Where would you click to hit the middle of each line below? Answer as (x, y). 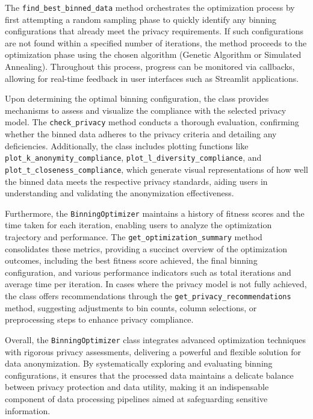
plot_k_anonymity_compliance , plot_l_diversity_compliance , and (133, 157)
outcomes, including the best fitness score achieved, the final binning (131, 260)
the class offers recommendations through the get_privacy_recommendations (148, 296)
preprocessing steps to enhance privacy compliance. (99, 319)
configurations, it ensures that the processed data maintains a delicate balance (149, 375)
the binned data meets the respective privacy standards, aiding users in (136, 181)
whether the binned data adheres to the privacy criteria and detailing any (141, 134)
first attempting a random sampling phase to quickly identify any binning (141, 19)
